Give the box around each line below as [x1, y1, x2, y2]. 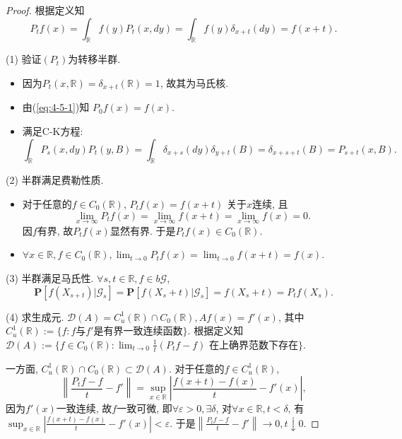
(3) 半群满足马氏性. [6, 271, 94, 286]
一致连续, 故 [56, 401, 112, 416]
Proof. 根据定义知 [6, 3, 85, 17]
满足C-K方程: [22, 124, 83, 139]
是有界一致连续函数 [93, 327, 183, 337]
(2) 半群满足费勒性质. [6, 172, 104, 187]
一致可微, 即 [117, 401, 172, 416]
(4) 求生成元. [6, 309, 64, 324]
